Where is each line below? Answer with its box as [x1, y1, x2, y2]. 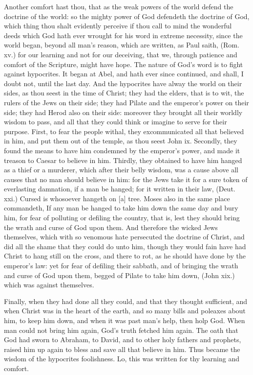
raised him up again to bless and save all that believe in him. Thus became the [4, 344, 240, 354]
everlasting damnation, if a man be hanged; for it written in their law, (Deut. [4, 184, 235, 194]
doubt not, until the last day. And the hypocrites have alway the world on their [4, 78, 242, 88]
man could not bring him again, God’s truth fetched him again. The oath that [4, 325, 238, 335]
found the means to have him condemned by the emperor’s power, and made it [4, 145, 240, 155]
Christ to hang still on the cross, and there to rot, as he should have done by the [4, 251, 246, 261]
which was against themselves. [4, 280, 94, 290]
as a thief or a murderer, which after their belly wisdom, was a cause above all [4, 164, 239, 175]
